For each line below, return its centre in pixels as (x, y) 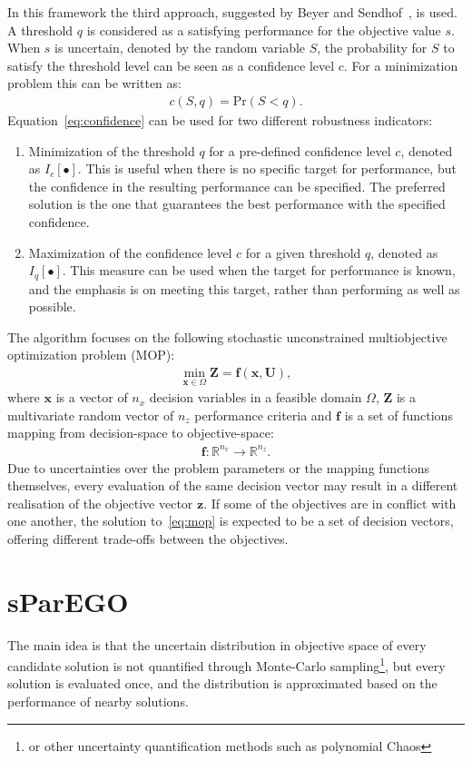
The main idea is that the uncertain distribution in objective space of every (217, 644)
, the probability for (372, 48)
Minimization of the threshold (112, 150)
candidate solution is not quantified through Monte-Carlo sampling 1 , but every (226, 664)
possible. (52, 306)
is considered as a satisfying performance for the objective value (264, 30)
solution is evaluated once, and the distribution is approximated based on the (222, 683)
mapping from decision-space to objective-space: (141, 433)
